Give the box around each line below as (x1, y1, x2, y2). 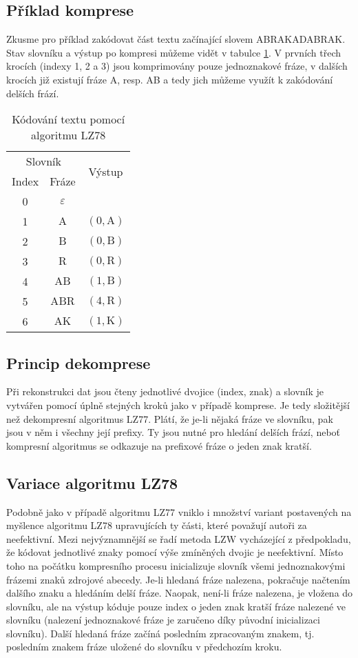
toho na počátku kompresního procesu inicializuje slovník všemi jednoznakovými (6, 558, 346, 572)
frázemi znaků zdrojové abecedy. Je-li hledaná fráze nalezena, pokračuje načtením (6, 572, 350, 586)
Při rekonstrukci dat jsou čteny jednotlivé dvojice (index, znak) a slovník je (6, 384, 324, 399)
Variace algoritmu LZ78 (6, 472, 178, 493)
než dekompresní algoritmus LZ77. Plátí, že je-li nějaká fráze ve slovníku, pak (6, 411, 333, 426)
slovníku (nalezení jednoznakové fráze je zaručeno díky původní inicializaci (6, 612, 320, 627)
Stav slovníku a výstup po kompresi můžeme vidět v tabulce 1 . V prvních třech (6, 45, 341, 59)
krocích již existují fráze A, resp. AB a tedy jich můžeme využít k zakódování (6, 72, 333, 86)
